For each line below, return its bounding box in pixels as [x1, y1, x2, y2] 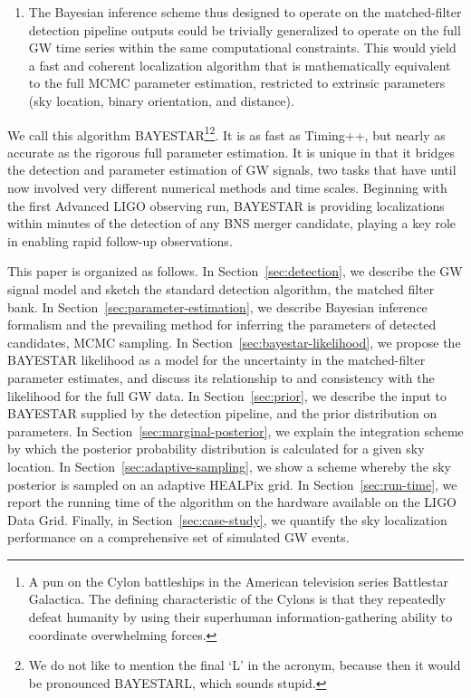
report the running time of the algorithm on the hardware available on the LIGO [7, 492, 457, 512]
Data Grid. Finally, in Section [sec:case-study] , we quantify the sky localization [7, 510, 447, 529]
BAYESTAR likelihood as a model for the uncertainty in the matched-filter [7, 350, 426, 369]
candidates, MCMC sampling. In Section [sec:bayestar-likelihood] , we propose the [7, 332, 461, 351]
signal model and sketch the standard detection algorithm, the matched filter [7, 279, 435, 298]
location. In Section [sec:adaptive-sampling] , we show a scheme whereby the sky [7, 456, 451, 475]
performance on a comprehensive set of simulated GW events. [7, 528, 350, 547]
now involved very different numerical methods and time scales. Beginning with [7, 178, 447, 196]
